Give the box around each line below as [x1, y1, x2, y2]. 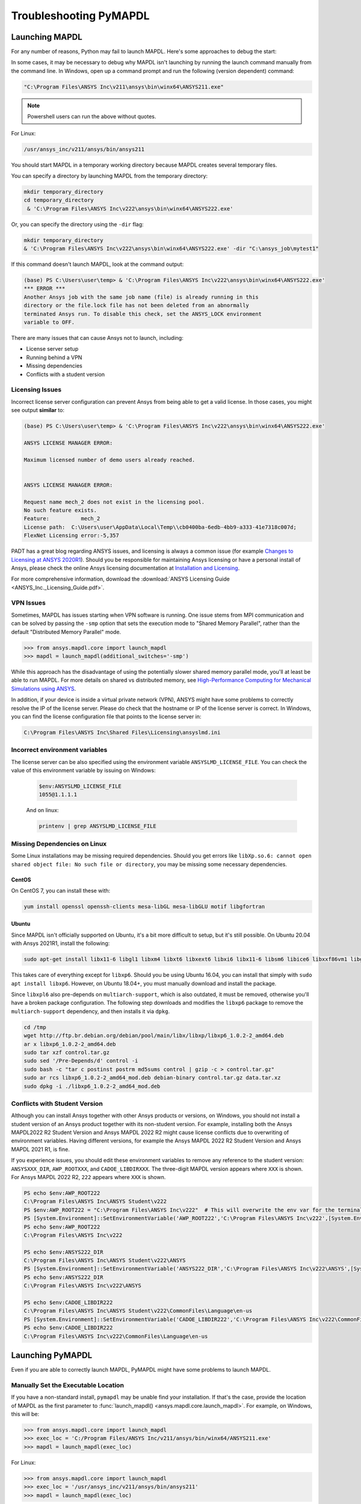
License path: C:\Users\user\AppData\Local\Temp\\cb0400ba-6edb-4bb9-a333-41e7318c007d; [23, 523, 297, 531]
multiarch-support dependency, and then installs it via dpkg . [11, 1008, 170, 1015]
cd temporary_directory [23, 197, 94, 204]
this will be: [11, 1411, 39, 1418]
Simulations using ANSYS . [11, 685, 76, 692]
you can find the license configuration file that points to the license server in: [11, 713, 202, 720]
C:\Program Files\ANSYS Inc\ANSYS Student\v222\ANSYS [23, 1257, 186, 1264]
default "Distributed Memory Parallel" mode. [11, 628, 122, 635]
